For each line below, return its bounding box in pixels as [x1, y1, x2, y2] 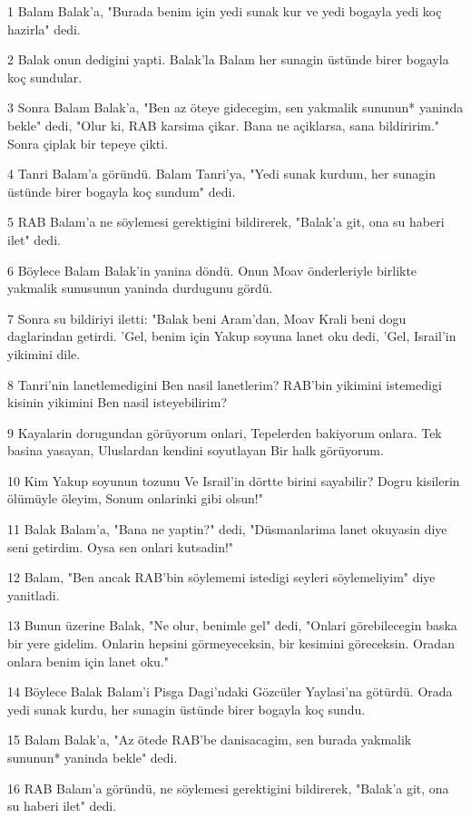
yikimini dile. [7, 344, 81, 363]
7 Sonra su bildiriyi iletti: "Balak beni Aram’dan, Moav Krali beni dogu [7, 308, 407, 327]
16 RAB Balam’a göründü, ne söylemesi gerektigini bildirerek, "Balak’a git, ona [7, 778, 449, 797]
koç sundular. [7, 67, 83, 86]
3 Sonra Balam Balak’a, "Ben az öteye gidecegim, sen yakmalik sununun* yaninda [7, 98, 464, 117]
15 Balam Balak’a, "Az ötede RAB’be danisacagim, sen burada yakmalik [7, 730, 412, 749]
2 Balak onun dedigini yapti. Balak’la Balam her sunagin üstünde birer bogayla [7, 50, 449, 69]
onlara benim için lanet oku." [7, 651, 169, 670]
